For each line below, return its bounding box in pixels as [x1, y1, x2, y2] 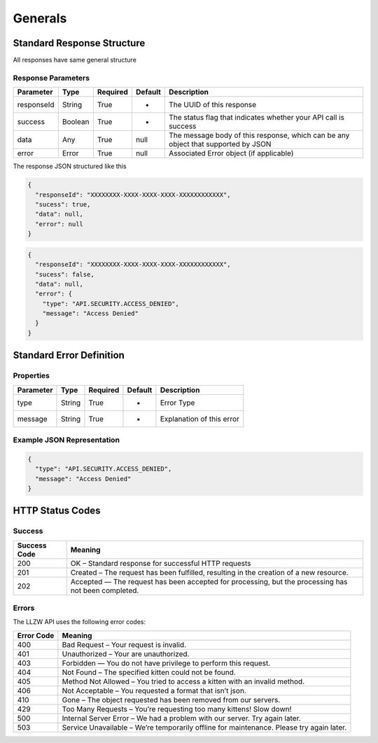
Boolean [62, 117, 90, 127]
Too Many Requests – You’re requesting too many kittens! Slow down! [62, 704, 292, 714]
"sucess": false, [35, 270, 94, 278]
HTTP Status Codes [13, 505, 101, 517]
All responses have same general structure [13, 56, 136, 64]
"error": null [35, 220, 84, 228]
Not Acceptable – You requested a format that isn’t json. [62, 686, 246, 695]
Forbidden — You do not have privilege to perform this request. [62, 658, 271, 668]
